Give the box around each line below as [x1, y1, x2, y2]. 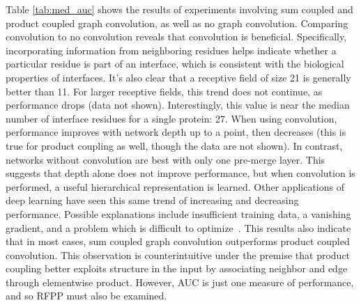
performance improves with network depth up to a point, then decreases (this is [6, 125, 346, 139]
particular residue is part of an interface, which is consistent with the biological [6, 56, 344, 71]
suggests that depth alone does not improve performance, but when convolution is [6, 166, 355, 180]
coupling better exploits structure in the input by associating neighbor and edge [6, 261, 348, 276]
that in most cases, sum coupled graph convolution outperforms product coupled [6, 234, 350, 249]
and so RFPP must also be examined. [6, 288, 167, 303]
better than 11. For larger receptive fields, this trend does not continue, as [6, 84, 323, 98]
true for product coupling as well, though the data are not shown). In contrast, [6, 138, 343, 152]
